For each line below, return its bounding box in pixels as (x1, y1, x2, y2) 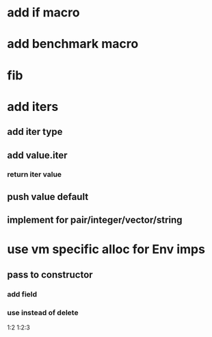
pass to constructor (7, 269, 94, 280)
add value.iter (7, 149, 68, 161)
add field (7, 289, 38, 299)
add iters (7, 99, 59, 114)
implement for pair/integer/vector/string (7, 214, 183, 226)
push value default (7, 190, 89, 203)
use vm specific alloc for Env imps (7, 242, 205, 258)
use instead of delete (7, 308, 79, 317)
